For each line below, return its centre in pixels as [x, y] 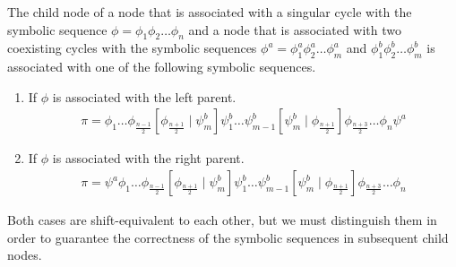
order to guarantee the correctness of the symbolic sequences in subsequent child [228, 237]
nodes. [25, 255]
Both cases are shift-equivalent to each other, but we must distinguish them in [222, 220]
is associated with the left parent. [144, 96]
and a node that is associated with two [295, 29]
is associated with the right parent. [148, 158]
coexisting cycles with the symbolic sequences [132, 48]
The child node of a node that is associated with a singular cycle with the [210, 12]
